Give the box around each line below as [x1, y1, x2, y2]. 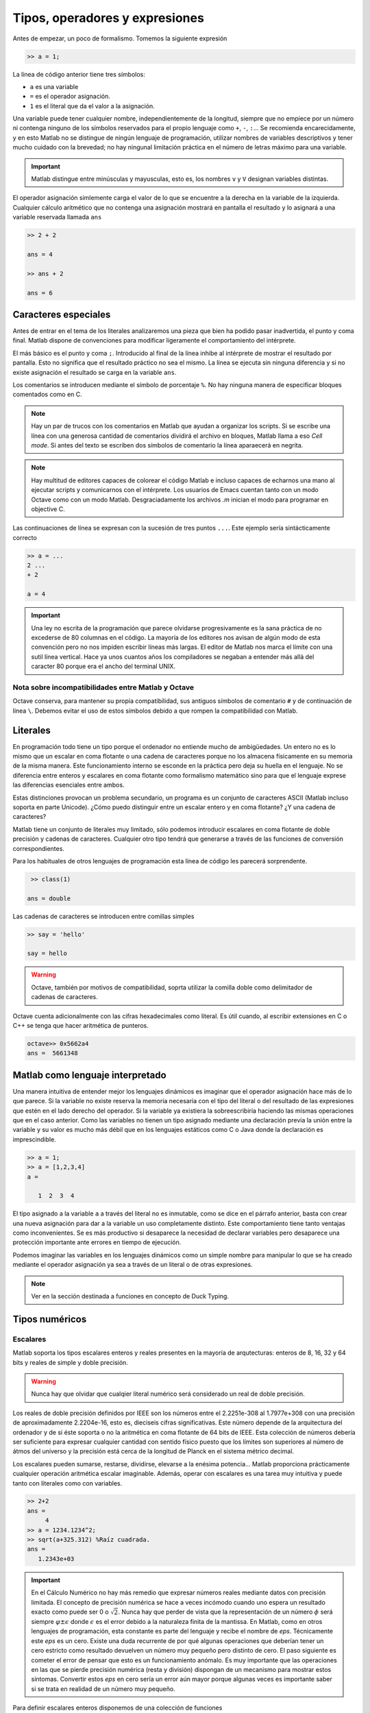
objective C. [31, 504, 65, 513]
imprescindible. [12, 1135, 56, 1144]
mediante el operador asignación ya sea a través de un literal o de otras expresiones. [12, 1261, 253, 1269]
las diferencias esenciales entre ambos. [12, 781, 125, 789]
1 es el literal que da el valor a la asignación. [29, 101, 156, 110]
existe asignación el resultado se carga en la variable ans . [12, 368, 177, 376]
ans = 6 [27, 288, 53, 297]
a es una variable [29, 82, 79, 90]
